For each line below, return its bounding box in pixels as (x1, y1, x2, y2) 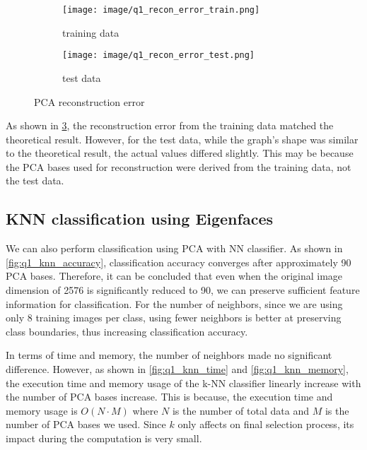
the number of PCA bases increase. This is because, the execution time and (6, 389, 333, 404)
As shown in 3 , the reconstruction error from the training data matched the (6, 118, 334, 133)
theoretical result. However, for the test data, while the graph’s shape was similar (6, 131, 359, 146)
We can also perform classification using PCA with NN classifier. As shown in (6, 241, 343, 256)
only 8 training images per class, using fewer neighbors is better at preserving (6, 310, 342, 325)
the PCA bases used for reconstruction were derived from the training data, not (6, 159, 351, 174)
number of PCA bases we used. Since (6, 417, 166, 432)
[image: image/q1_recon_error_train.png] (62, 5, 260, 15)
